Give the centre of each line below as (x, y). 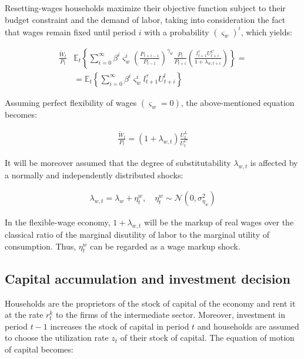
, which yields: (266, 31)
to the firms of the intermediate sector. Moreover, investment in (170, 315)
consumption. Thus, (41, 246)
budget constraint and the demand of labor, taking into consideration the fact (145, 19)
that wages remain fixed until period (71, 31)
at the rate (24, 315)
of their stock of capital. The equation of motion (207, 338)
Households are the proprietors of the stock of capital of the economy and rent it (150, 303)
